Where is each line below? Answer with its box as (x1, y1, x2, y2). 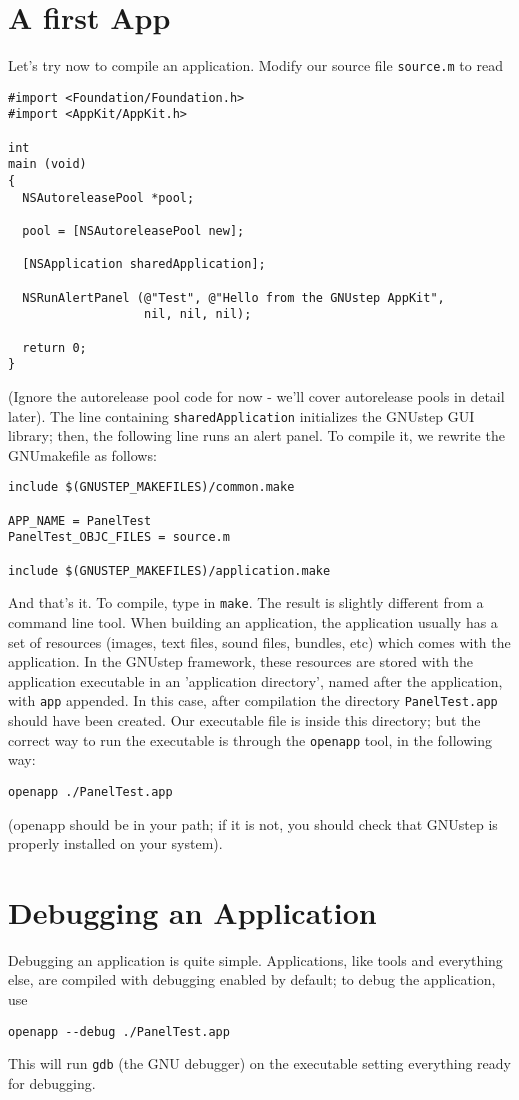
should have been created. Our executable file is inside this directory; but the (8, 710, 481, 730)
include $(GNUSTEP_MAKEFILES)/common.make (8, 480, 295, 495)
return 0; (22, 340, 87, 355)
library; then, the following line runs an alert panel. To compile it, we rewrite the (8, 425, 505, 446)
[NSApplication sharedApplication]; (22, 257, 266, 272)
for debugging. (8, 1072, 96, 1093)
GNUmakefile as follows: (8, 444, 157, 465)
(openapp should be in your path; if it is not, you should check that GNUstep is (8, 813, 498, 834)
